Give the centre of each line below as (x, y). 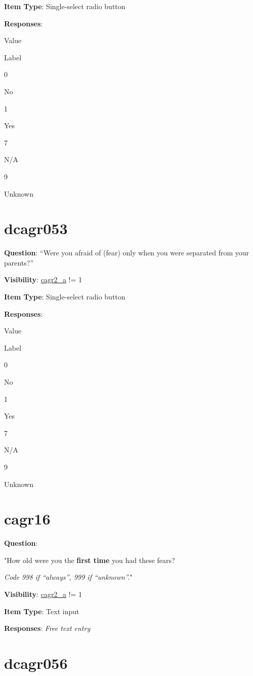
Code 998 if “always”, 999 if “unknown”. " (68, 577)
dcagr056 (36, 663)
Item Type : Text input (42, 611)
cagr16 (27, 519)
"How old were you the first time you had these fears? (90, 560)
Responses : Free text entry (47, 628)
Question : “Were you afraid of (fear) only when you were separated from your (127, 253)
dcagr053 (36, 228)
